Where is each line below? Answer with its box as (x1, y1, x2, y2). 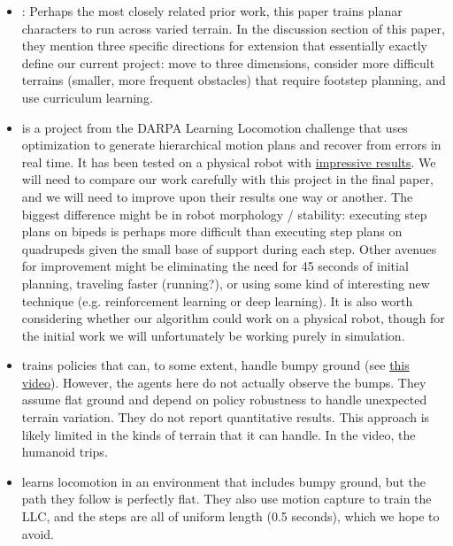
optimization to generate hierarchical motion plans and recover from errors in (21, 135, 441, 154)
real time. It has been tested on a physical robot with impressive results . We (21, 152, 436, 171)
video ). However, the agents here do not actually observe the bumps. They (21, 373, 426, 391)
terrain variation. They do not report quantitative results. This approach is (21, 408, 430, 427)
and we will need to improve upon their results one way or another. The (21, 187, 413, 205)
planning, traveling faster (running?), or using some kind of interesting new (21, 273, 430, 292)
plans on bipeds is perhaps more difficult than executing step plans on (21, 222, 403, 241)
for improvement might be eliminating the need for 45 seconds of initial (21, 257, 409, 275)
